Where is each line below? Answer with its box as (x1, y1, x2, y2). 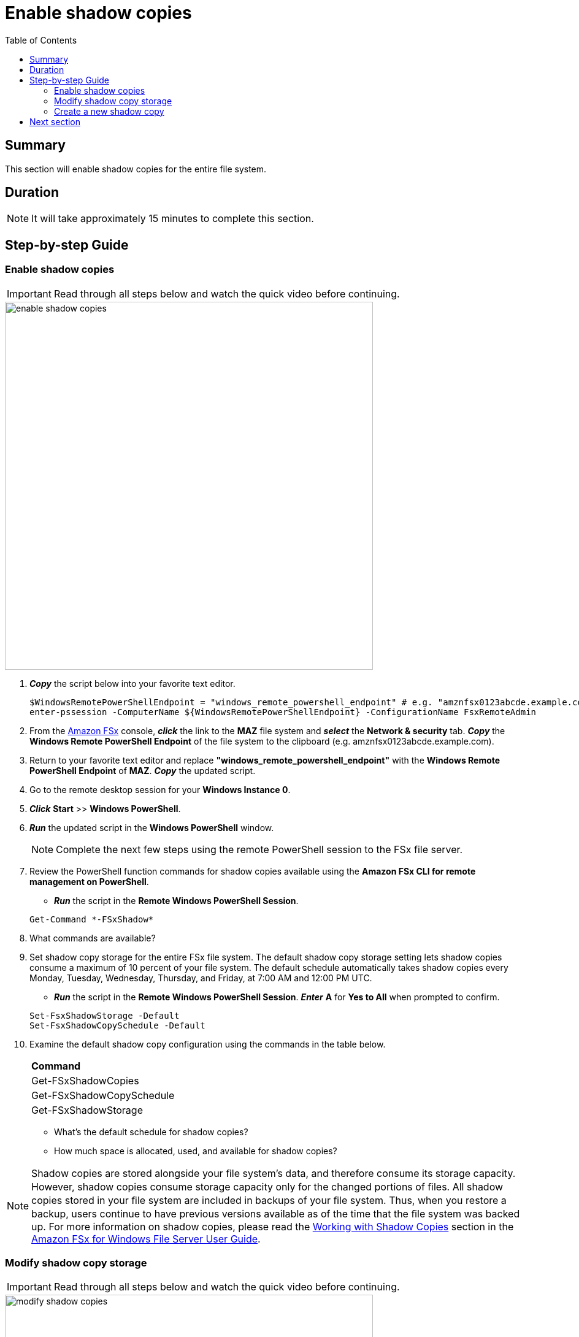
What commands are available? (29, 932, 156, 943)
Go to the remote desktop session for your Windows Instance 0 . (29, 784, 291, 795)
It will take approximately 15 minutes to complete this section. (31, 212, 314, 225)
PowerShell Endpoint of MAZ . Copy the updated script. (29, 765, 256, 776)
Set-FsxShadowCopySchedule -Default (29, 1020, 205, 1030)
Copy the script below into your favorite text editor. (29, 678, 236, 689)
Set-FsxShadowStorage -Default (29, 1010, 180, 1021)
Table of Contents (5, 34, 77, 45)
